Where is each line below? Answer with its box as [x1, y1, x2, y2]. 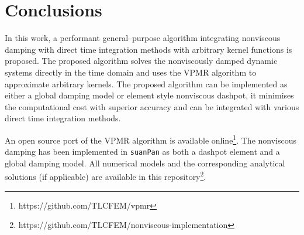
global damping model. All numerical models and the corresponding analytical [5, 156, 285, 169]
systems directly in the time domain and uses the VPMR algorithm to [5, 66, 257, 78]
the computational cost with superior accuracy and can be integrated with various [5, 100, 299, 113]
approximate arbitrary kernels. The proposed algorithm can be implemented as [5, 77, 288, 90]
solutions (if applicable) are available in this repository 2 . [5, 169, 206, 183]
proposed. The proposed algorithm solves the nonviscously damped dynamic [5, 55, 278, 67]
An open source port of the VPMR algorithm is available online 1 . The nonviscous [5, 132, 297, 146]
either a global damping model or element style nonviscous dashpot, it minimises [5, 89, 294, 101]
